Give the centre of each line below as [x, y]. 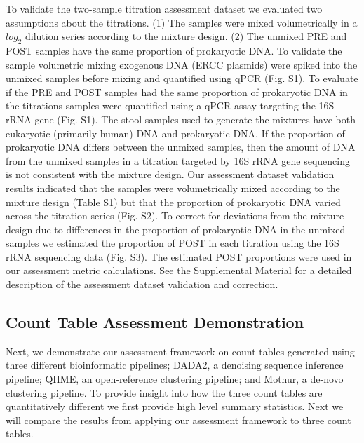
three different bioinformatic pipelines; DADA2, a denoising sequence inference [175, 365]
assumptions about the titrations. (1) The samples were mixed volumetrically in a [182, 22]
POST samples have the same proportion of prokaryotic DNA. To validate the [174, 50]
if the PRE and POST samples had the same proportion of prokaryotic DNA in [177, 91]
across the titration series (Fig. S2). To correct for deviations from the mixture [175, 216]
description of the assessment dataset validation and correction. [142, 284]
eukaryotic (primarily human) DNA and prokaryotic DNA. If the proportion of [175, 133]
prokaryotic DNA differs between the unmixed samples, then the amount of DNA [181, 147]
